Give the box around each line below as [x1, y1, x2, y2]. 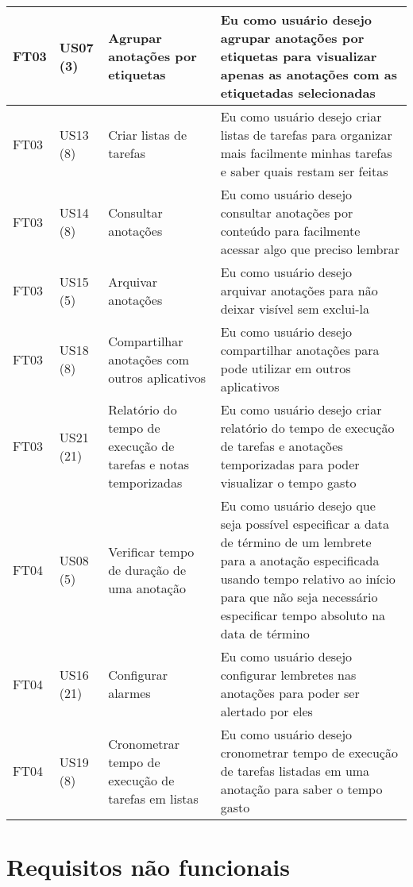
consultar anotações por [220, 203, 353, 222]
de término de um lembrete [220, 533, 372, 551]
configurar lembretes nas [220, 665, 357, 684]
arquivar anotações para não [220, 281, 378, 299]
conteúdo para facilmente [220, 222, 361, 240]
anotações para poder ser [220, 684, 360, 702]
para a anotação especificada [220, 551, 380, 569]
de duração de [108, 560, 186, 579]
